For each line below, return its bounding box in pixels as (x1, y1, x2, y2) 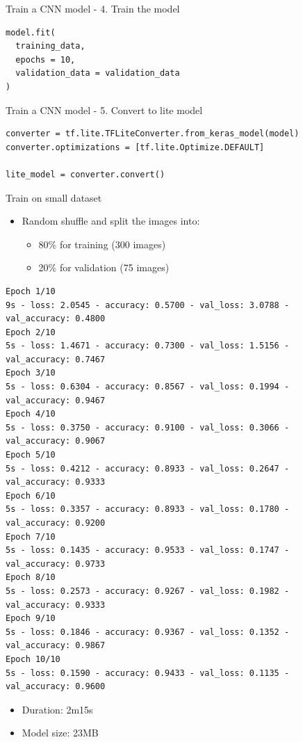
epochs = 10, (15, 54, 76, 65)
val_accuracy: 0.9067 (6, 436, 106, 446)
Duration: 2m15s (22, 702, 93, 716)
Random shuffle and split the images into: (22, 213, 200, 228)
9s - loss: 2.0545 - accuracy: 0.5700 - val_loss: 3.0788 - (6, 300, 290, 310)
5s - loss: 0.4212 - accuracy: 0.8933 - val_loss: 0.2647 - (6, 463, 290, 474)
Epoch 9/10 (6, 613, 56, 624)
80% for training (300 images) (38, 236, 166, 251)
